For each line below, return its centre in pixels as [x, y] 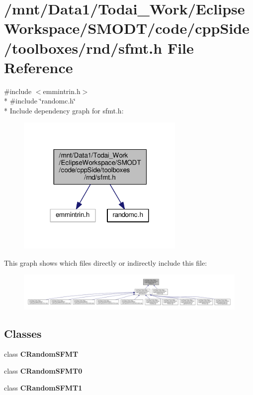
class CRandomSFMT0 [43, 371]
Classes [23, 333]
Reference [39, 67]
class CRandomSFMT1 [43, 387]
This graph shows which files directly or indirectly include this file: [106, 262]
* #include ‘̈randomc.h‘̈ [40, 101]
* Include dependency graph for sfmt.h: [64, 110]
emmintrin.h [62, 91]
